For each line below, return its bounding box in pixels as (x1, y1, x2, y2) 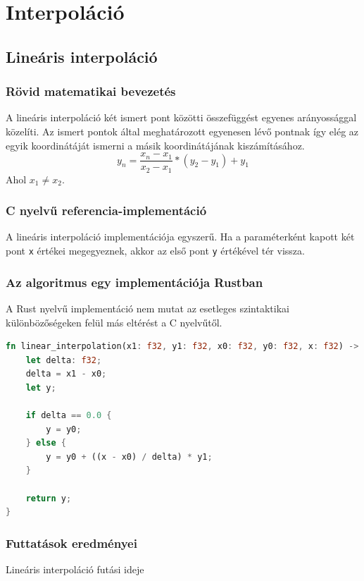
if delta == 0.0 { (25, 410, 112, 421)
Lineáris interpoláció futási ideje (6, 562, 144, 577)
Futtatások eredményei (6, 534, 137, 551)
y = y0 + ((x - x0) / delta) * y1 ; (46, 451, 213, 462)
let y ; (25, 382, 56, 393)
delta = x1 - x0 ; (25, 369, 107, 379)
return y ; (25, 493, 72, 503)
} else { (25, 438, 66, 448)
